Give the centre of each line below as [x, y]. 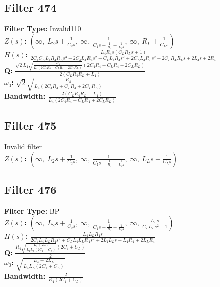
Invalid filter [23, 147]
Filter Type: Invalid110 [43, 29]
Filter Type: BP [32, 210]
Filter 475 [30, 125]
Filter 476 [30, 190]
